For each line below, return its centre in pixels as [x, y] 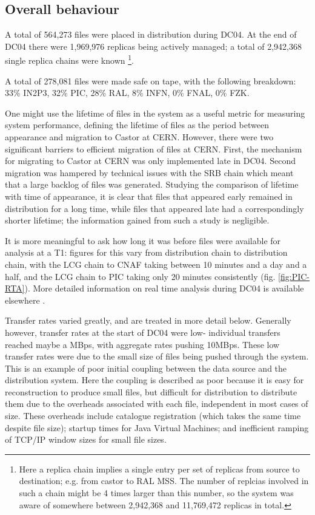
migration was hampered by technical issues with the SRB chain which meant [149, 172]
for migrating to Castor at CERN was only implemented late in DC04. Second [150, 161]
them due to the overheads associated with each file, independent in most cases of [157, 404]
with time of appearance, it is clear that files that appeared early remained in [149, 196]
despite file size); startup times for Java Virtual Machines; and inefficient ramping [157, 427]
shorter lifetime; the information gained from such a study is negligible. [137, 220]
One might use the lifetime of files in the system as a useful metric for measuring [155, 113]
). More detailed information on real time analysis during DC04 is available [164, 288]
